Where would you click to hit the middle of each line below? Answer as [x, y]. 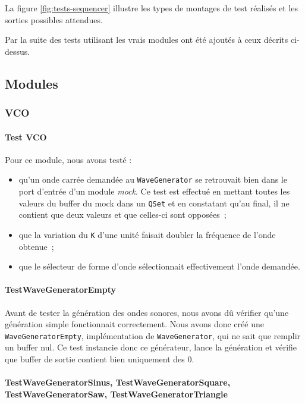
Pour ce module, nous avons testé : [68, 159]
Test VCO [26, 137]
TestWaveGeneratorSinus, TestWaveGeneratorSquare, [118, 382]
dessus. [18, 51]
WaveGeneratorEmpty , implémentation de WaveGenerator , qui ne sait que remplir [153, 335]
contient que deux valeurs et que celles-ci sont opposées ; [122, 214]
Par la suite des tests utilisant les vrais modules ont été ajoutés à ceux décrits [147, 40]
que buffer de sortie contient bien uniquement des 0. [100, 358]
